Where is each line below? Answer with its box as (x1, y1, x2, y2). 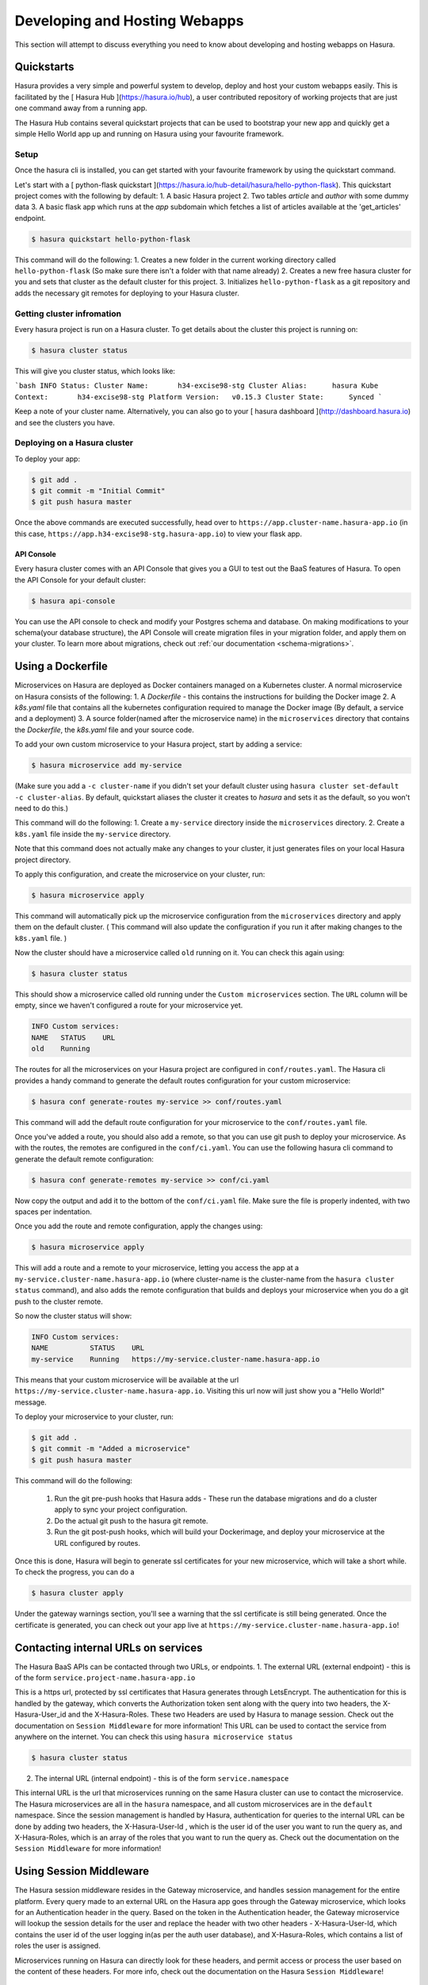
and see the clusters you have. (14, 418, 115, 427)
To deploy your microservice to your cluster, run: (14, 1412, 174, 1421)
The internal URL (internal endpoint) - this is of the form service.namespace (34, 1773, 289, 1783)
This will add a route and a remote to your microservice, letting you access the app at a (14, 1263, 300, 1273)
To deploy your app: (14, 453, 81, 464)
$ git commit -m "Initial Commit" (31, 487, 166, 495)
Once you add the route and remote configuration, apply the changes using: (14, 1221, 263, 1231)
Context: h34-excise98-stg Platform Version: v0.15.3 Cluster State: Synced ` (14, 392, 383, 401)
